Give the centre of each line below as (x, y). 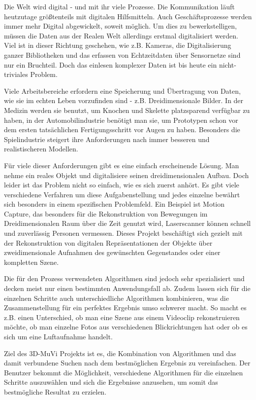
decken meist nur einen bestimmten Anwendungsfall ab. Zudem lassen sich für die (127, 288)
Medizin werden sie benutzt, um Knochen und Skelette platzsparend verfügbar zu (127, 110)
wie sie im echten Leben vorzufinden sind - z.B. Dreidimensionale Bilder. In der (124, 100)
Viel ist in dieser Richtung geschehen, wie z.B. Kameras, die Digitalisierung (118, 45)
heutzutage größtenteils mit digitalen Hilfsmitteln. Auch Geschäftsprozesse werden (128, 16)
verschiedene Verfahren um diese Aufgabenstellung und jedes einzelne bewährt (122, 194)
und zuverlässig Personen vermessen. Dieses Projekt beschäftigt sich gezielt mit (123, 233)
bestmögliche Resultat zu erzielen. (55, 391)
